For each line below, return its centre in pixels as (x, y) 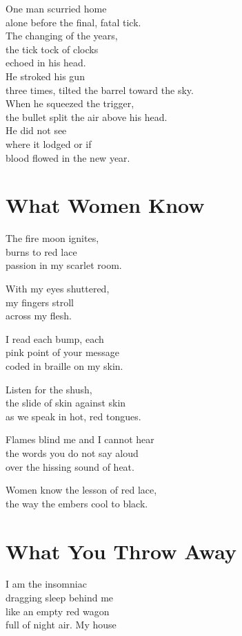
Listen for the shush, (49, 389)
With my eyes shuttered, (58, 289)
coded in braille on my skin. (64, 366)
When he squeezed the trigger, (70, 103)
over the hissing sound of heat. (70, 466)
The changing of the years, (62, 36)
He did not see (36, 130)
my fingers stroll (40, 302)
